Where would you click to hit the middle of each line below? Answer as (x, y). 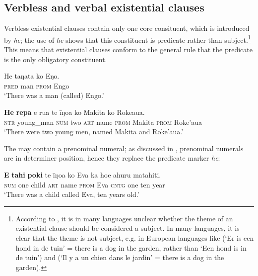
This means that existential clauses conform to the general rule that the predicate (129, 49)
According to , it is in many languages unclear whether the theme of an (124, 218)
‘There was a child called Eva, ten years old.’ (72, 194)
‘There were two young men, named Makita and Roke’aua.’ (94, 132)
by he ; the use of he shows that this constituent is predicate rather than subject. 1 (128, 39)
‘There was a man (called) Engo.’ (54, 95)
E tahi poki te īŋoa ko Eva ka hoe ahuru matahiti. (83, 174)
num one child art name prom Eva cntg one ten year (85, 184)
